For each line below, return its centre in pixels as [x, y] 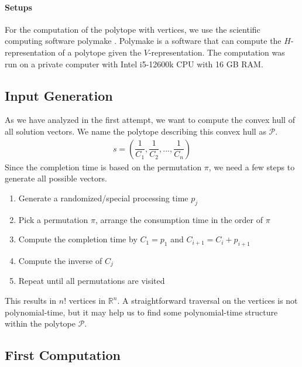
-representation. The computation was [217, 52]
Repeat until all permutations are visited [92, 281]
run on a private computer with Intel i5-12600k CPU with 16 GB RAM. [134, 64]
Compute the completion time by [78, 239]
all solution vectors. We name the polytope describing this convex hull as [135, 131]
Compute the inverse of [60, 260]
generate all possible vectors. [56, 178]
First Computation [63, 355]
